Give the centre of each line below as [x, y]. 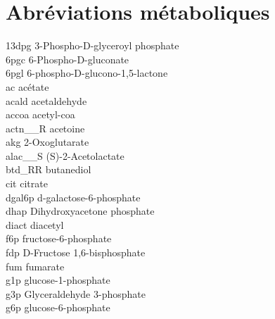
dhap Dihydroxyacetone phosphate [80, 211]
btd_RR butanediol [49, 169]
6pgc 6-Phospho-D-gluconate [68, 59]
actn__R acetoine [45, 128]
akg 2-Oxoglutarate [47, 142]
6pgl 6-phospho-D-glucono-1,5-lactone [87, 73]
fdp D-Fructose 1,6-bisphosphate [76, 252]
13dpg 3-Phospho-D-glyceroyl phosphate [92, 45]
